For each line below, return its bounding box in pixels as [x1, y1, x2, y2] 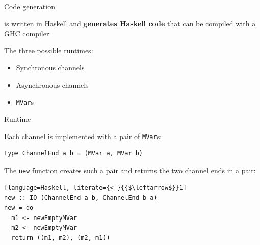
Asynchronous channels [16, 79, 89, 90]
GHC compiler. [4, 28, 51, 39]
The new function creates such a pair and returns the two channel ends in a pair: [4, 165, 256, 176]
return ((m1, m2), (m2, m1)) [11, 234, 110, 241]
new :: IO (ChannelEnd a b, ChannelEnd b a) [4, 194, 158, 202]
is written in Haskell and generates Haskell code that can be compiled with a [4, 18, 256, 29]
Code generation [4, 1, 55, 11]
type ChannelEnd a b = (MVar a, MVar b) [4, 150, 143, 157]
